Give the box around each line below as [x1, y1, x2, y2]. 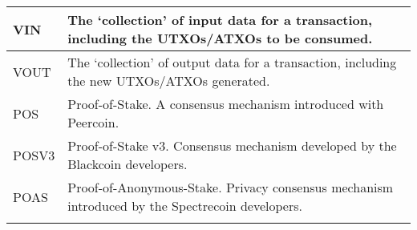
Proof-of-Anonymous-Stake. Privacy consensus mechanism [67, 178, 394, 196]
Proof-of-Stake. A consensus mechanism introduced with [67, 95, 384, 113]
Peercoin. [67, 113, 119, 131]
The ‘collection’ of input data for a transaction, [67, 10, 373, 29]
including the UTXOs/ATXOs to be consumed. [67, 29, 373, 47]
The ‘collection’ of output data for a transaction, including [67, 53, 397, 71]
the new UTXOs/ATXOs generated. [67, 71, 270, 90]
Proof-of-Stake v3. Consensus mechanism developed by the [67, 136, 397, 155]
